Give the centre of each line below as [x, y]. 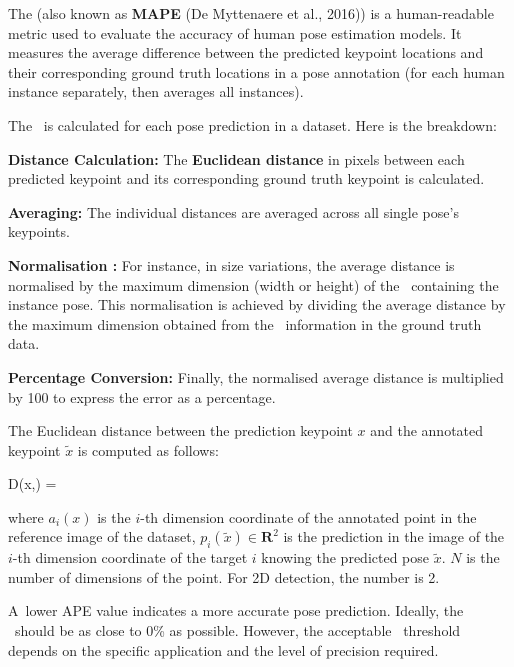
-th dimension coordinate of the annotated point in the [308, 516]
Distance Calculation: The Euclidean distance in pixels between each [236, 158]
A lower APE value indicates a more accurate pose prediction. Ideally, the [236, 610]
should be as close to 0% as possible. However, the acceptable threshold [237, 630]
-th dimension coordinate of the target [130, 557]
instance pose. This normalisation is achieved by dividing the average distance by [257, 304]
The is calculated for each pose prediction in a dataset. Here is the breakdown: [252, 124]
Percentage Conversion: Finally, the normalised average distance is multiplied [256, 376]
